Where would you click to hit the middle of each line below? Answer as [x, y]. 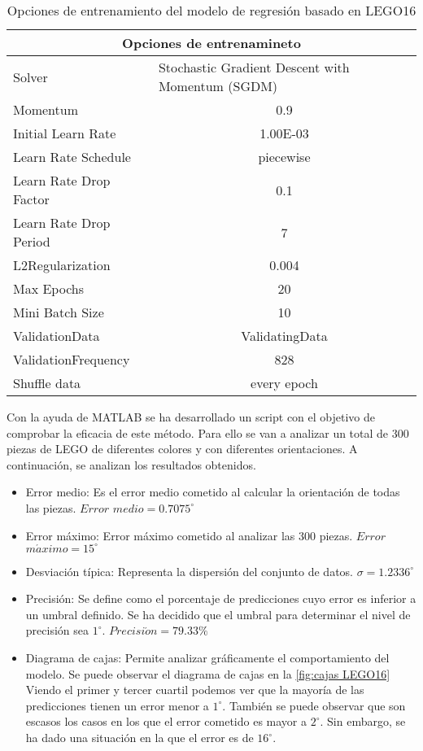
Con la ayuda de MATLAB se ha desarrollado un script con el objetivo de [191, 417]
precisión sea [57, 630]
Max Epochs [48, 288]
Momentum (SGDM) [218, 86]
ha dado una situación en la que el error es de [140, 737]
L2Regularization [62, 265]
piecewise [284, 157]
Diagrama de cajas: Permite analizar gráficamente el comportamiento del [207, 658]
